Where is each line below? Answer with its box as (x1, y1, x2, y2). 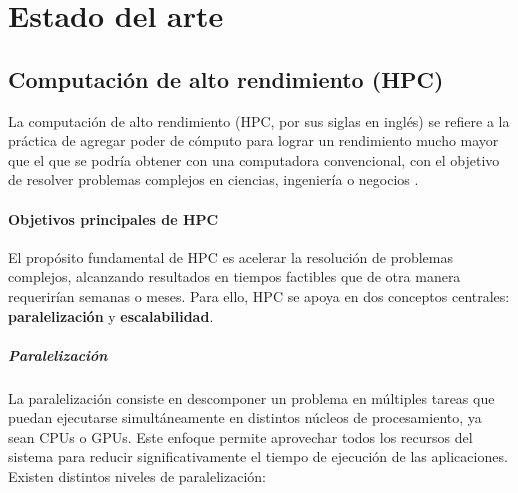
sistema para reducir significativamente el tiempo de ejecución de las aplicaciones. (8, 446, 508, 467)
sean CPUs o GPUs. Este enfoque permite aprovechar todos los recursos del (8, 426, 473, 447)
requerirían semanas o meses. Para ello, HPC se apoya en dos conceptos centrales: (8, 285, 510, 306)
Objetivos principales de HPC (8, 208, 219, 229)
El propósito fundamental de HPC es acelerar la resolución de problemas (8, 246, 454, 267)
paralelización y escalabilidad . (8, 305, 214, 326)
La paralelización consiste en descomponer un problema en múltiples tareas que (8, 387, 495, 408)
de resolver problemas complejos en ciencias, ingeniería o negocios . (8, 169, 419, 190)
